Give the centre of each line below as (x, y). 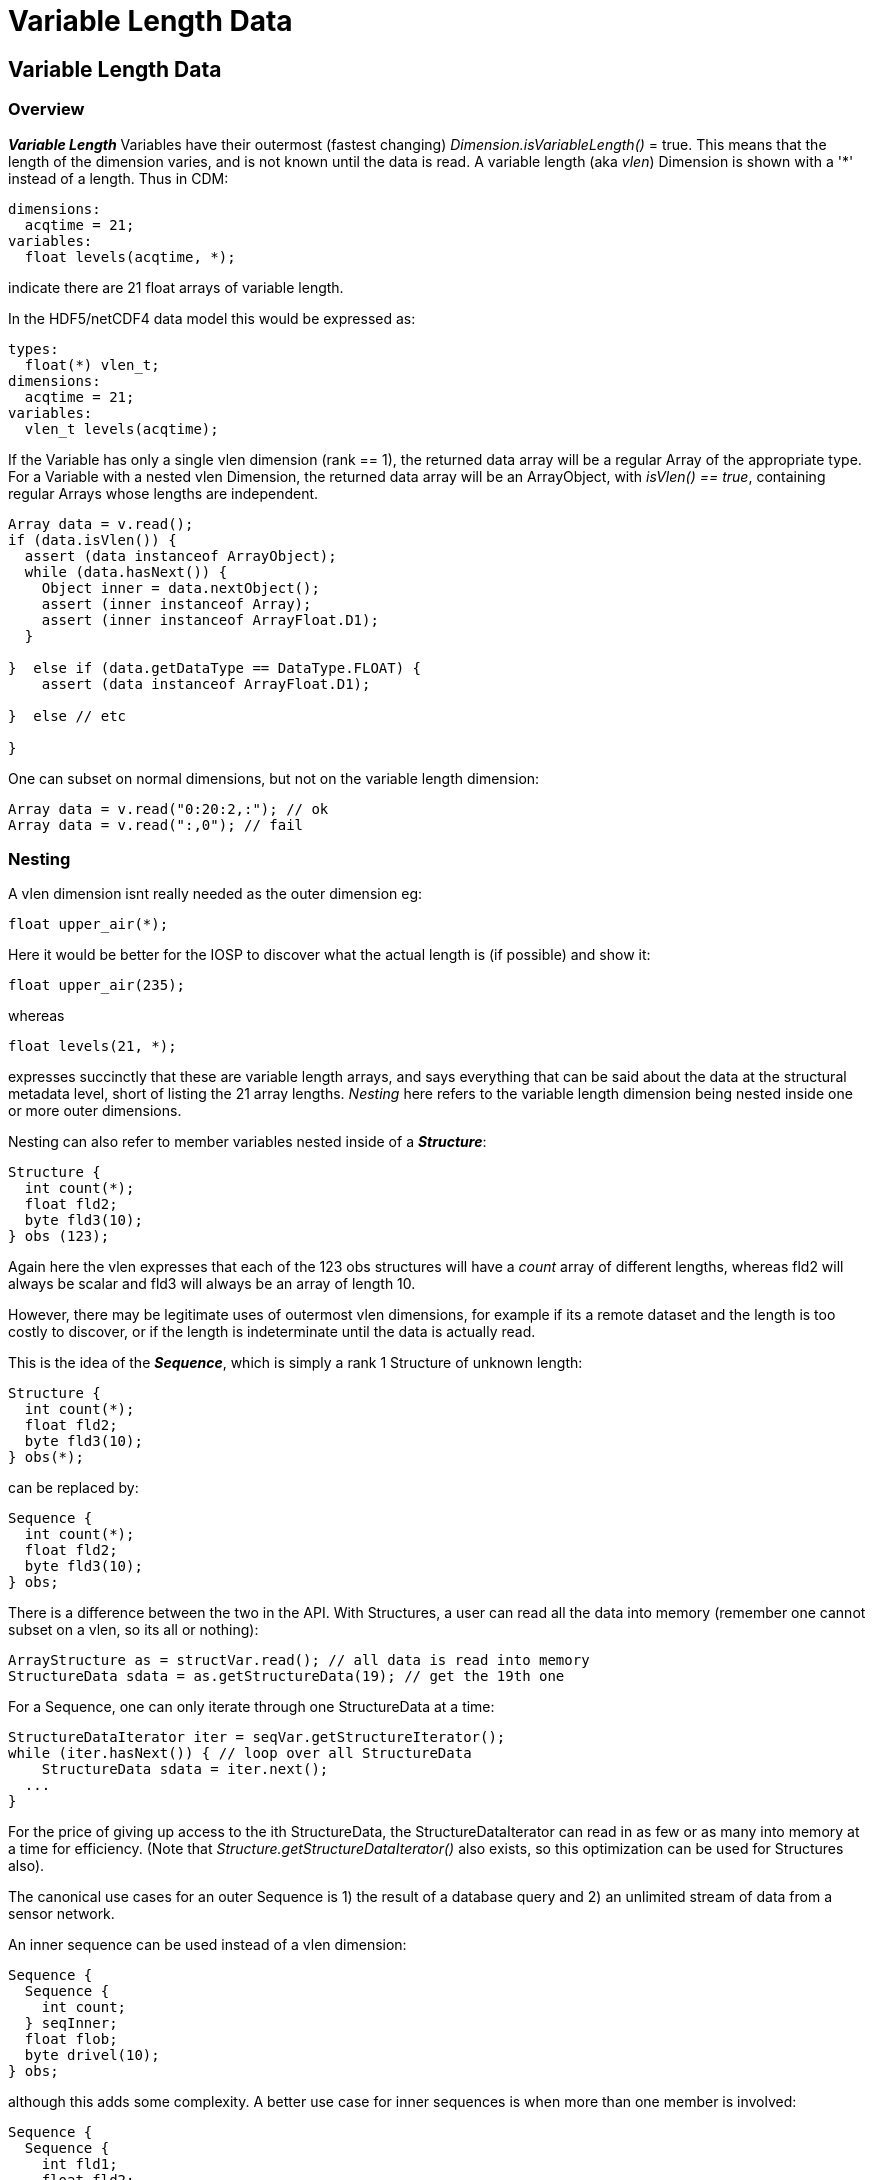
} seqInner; (71, 2023)
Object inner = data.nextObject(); (180, 587)
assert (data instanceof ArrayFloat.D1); (206, 683)
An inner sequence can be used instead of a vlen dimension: (207, 1945)
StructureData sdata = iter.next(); (185, 1769)
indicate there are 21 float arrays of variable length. (176, 287)
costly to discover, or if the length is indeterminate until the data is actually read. (272, 1332)
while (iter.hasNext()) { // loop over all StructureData (240, 1753)
